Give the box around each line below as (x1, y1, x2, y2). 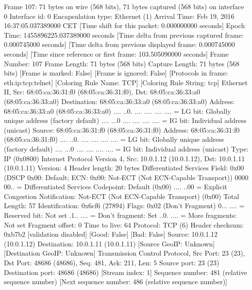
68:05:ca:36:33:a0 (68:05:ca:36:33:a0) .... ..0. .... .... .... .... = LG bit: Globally (4, 106, 231, 116)
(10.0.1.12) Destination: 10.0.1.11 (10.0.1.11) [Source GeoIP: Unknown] (4, 238, 215, 248)
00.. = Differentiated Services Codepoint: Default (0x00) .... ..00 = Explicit (4, 182, 228, 192)
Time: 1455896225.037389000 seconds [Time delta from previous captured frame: (4, 30, 244, 40)
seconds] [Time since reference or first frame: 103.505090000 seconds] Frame (4, 48, 229, 59)
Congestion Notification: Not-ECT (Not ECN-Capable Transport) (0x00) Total (4, 191, 239, 201)
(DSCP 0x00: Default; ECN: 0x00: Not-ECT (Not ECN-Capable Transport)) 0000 (4, 172, 249, 182)
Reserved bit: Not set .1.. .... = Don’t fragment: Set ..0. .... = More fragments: (4, 210, 237, 220)
